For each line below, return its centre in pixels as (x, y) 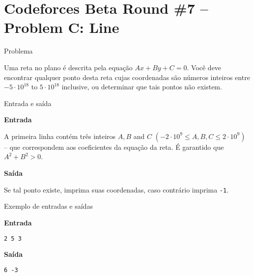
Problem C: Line (62, 27)
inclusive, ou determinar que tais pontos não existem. (142, 87)
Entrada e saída (28, 103)
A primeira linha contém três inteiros (60, 136)
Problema (18, 51)
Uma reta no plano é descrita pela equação (68, 67)
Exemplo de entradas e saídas (48, 206)
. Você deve (204, 67)
